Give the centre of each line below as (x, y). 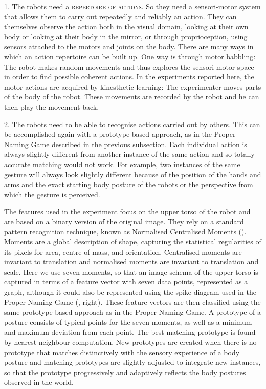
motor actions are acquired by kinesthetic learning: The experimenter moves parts (133, 86)
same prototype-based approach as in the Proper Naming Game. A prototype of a (132, 312)
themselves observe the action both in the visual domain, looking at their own (126, 26)
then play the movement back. (52, 106)
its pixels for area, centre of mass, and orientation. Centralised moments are (123, 251)
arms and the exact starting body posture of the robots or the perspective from (129, 184)
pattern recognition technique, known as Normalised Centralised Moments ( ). (125, 231)
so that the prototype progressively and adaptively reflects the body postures (125, 372)
